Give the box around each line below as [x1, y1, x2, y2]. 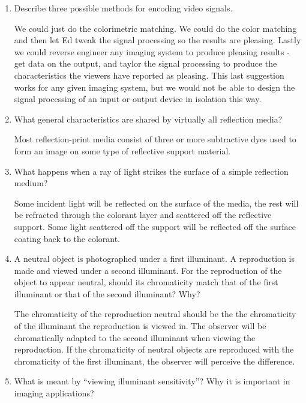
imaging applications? [14, 387, 94, 399]
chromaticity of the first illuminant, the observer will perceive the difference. [14, 354, 295, 367]
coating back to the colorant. [14, 232, 121, 244]
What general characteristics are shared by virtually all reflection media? [14, 112, 283, 125]
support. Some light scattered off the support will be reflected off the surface [14, 220, 296, 232]
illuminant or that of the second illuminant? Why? [14, 287, 200, 300]
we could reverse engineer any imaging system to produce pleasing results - [14, 45, 290, 58]
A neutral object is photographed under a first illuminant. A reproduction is [14, 252, 295, 265]
